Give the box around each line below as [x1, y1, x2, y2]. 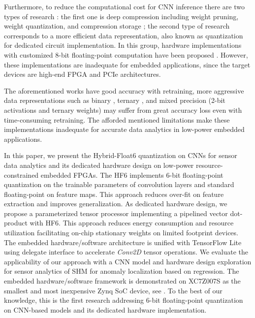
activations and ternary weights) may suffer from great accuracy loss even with [4, 104, 242, 115]
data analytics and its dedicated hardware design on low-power [4, 159, 194, 170]
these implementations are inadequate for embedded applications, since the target [4, 59, 251, 69]
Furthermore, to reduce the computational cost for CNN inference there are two [4, 1, 245, 11]
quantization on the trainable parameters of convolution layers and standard [4, 179, 234, 190]
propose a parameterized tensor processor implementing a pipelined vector [4, 208, 228, 218]
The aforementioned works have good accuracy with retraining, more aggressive [4, 85, 244, 95]
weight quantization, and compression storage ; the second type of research [4, 21, 230, 31]
